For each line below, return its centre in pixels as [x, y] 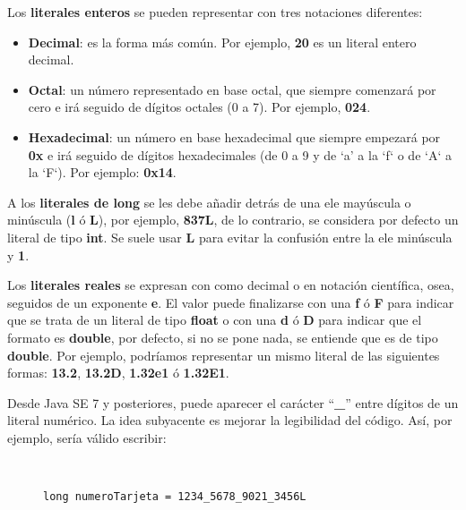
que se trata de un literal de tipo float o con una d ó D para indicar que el [215, 320]
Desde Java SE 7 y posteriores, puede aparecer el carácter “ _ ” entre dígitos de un [233, 402]
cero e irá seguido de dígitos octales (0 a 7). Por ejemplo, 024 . [199, 107]
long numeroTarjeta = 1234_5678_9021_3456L [175, 496]
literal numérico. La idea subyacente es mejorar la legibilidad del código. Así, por [230, 420]
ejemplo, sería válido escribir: [87, 437]
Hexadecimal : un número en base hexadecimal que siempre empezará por [234, 136]
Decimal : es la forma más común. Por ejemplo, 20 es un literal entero [222, 42]
